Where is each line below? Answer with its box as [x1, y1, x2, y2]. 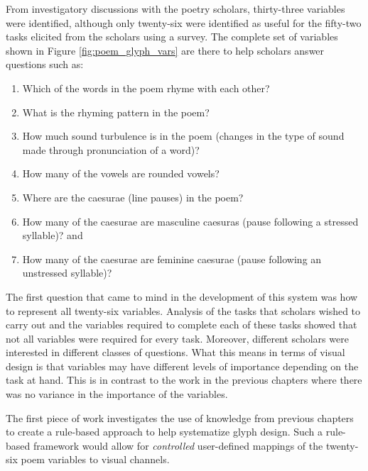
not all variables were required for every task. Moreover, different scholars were [6, 331, 349, 345]
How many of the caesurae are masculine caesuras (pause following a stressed [22, 214, 359, 228]
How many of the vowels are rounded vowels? [22, 166, 220, 181]
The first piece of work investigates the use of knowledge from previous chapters [6, 410, 354, 425]
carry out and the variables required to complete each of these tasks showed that [6, 317, 357, 332]
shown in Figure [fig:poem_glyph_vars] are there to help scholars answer [6, 43, 325, 57]
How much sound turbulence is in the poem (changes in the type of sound [22, 128, 345, 143]
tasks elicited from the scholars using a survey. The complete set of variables [6, 29, 338, 44]
